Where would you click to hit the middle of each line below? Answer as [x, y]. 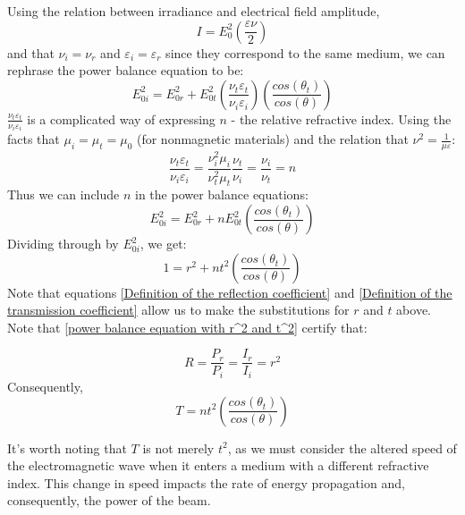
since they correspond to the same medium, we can [305, 52]
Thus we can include [63, 194]
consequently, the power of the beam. [109, 500]
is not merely [178, 447]
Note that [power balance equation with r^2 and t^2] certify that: [187, 327]
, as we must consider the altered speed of [342, 447]
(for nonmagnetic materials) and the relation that [272, 139]
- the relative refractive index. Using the [341, 118]
